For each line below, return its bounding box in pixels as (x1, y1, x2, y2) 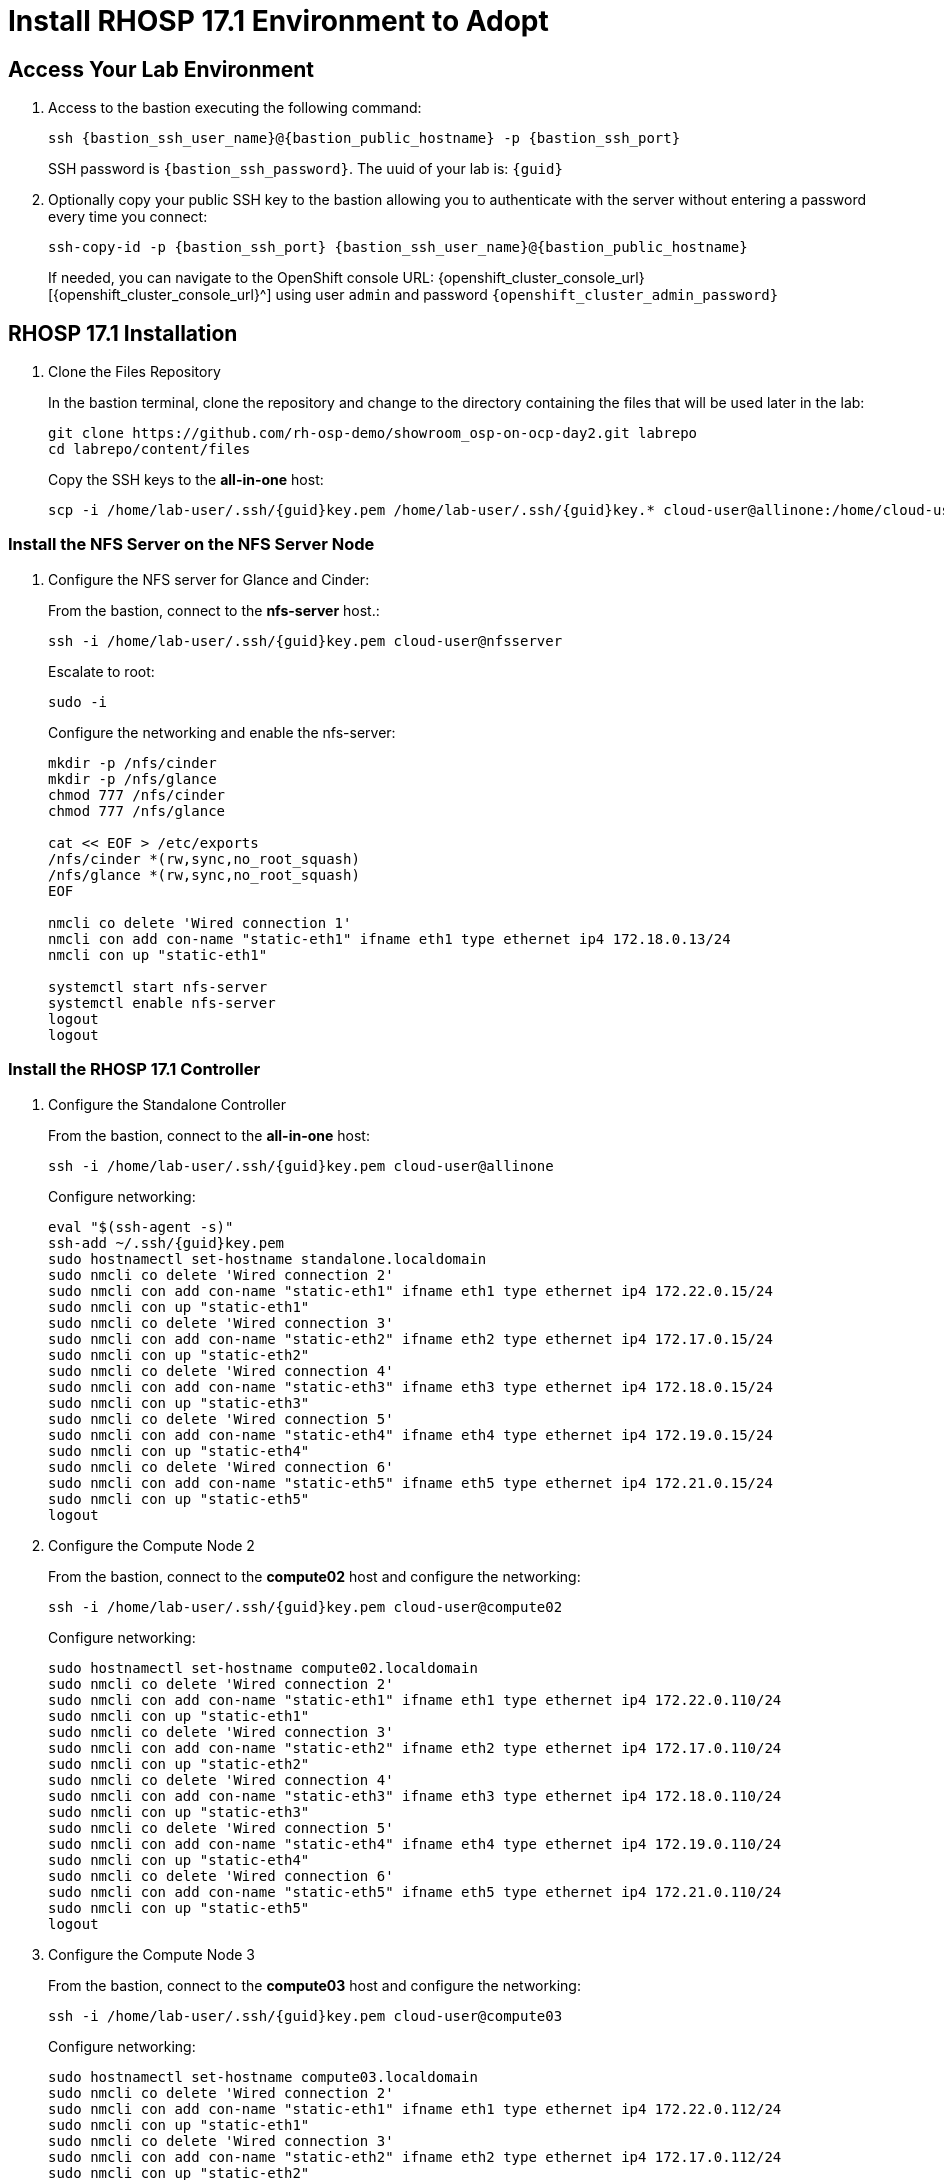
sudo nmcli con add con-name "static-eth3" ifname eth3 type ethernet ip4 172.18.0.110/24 (48, 1787, 782, 1804)
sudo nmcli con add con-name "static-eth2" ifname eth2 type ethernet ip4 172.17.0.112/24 (48, 2148, 782, 2165)
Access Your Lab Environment (8, 56, 314, 82)
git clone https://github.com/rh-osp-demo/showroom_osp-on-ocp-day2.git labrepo (48, 425, 698, 442)
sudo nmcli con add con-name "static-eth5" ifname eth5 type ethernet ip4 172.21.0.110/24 (48, 1883, 782, 1900)
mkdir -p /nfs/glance (48, 770, 217, 787)
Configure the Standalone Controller (48, 1095, 286, 1113)
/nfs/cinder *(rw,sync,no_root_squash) (48, 850, 360, 867)
